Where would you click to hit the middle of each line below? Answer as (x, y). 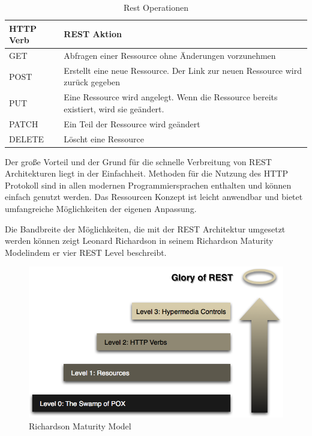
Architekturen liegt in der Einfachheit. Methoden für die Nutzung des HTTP (147, 173)
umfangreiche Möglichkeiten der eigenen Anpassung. (101, 209)
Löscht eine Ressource (104, 138)
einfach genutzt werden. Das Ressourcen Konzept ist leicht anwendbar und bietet (154, 197)
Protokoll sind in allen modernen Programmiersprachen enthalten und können (148, 185)
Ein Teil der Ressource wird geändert (132, 123)
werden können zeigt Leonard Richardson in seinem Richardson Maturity (139, 241)
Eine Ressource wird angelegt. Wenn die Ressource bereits (171, 97)
